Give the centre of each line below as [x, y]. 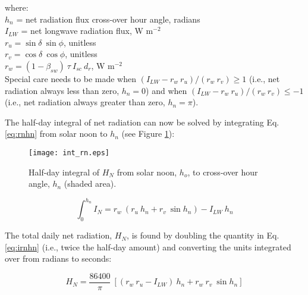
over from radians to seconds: [58, 258]
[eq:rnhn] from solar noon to [56, 134]
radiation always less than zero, [62, 90]
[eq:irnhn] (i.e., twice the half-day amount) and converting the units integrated [148, 247]
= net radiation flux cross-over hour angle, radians [108, 19]
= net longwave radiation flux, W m [87, 31]
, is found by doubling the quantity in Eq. [203, 235]
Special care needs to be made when [70, 78]
